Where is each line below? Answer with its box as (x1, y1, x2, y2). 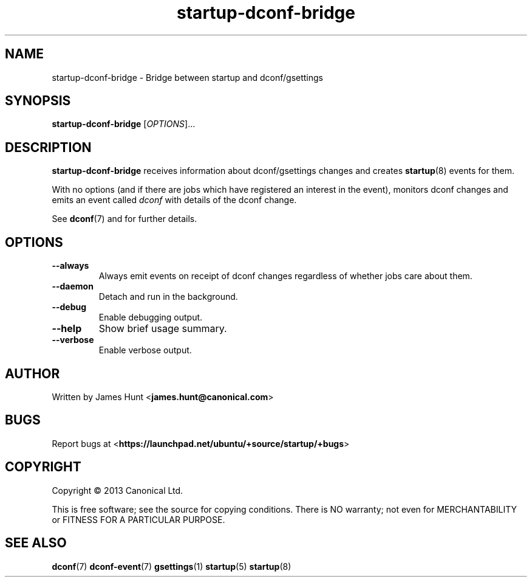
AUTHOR (5, 365, 60, 381)
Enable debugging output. (98, 312, 203, 323)
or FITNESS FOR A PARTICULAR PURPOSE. (52, 514, 225, 525)
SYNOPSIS (5, 93, 71, 109)
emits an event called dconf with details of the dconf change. (52, 195, 297, 206)
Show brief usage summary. (98, 322, 227, 335)
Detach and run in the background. (98, 291, 238, 302)
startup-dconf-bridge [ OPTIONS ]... (52, 119, 196, 130)
